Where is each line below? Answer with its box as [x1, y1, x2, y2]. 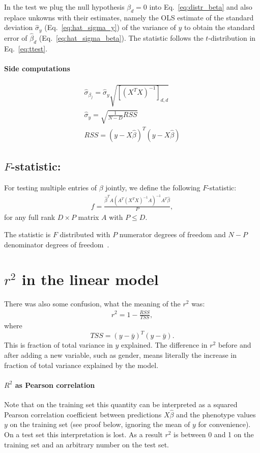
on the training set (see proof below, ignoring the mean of [10, 419, 190, 430]
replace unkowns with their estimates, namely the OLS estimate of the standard [4, 12, 254, 22]
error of [4, 33, 27, 43]
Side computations [4, 63, 70, 74]
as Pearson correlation [15, 379, 95, 390]
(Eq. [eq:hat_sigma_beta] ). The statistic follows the [39, 33, 204, 43]
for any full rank [4, 212, 55, 222]
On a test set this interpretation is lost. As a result [4, 429, 163, 440]
